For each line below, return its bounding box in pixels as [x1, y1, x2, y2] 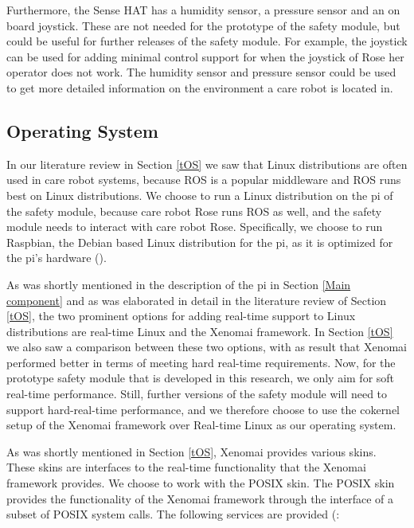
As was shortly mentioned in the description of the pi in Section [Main [6, 276, 351, 292]
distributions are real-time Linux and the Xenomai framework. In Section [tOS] [6, 323, 393, 339]
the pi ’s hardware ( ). [6, 249, 107, 266]
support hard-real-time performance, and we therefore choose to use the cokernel [6, 401, 400, 417]
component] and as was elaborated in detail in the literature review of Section [6, 291, 387, 308]
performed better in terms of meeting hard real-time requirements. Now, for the [6, 354, 396, 370]
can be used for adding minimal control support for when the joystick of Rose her [6, 48, 404, 65]
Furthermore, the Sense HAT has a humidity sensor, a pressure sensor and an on [6, 2, 400, 18]
